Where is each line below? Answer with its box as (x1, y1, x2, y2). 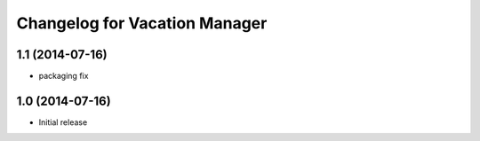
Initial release (38, 116, 88, 128)
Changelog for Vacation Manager (16, 13, 268, 33)
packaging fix (38, 71, 89, 82)
